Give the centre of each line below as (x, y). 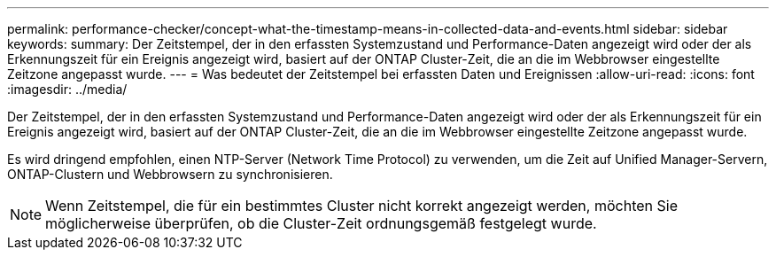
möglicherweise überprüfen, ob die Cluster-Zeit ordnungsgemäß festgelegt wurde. (321, 223)
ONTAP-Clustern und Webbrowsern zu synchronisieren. (170, 174)
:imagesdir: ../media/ (67, 89)
